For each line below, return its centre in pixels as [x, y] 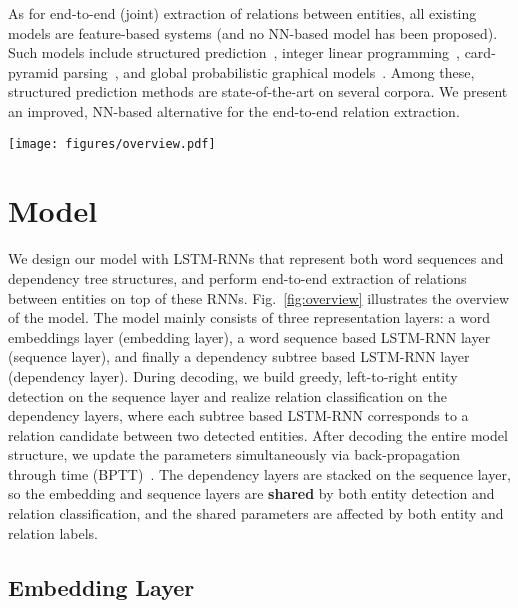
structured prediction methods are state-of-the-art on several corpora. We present [258, 91]
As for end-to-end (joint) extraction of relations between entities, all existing [242, 13]
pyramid [33, 71]
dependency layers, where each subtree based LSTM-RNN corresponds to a [238, 415]
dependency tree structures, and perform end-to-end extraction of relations [237, 277]
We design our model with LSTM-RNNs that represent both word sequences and [256, 258]
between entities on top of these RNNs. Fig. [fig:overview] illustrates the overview [258, 297]
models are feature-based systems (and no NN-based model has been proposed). [253, 32]
